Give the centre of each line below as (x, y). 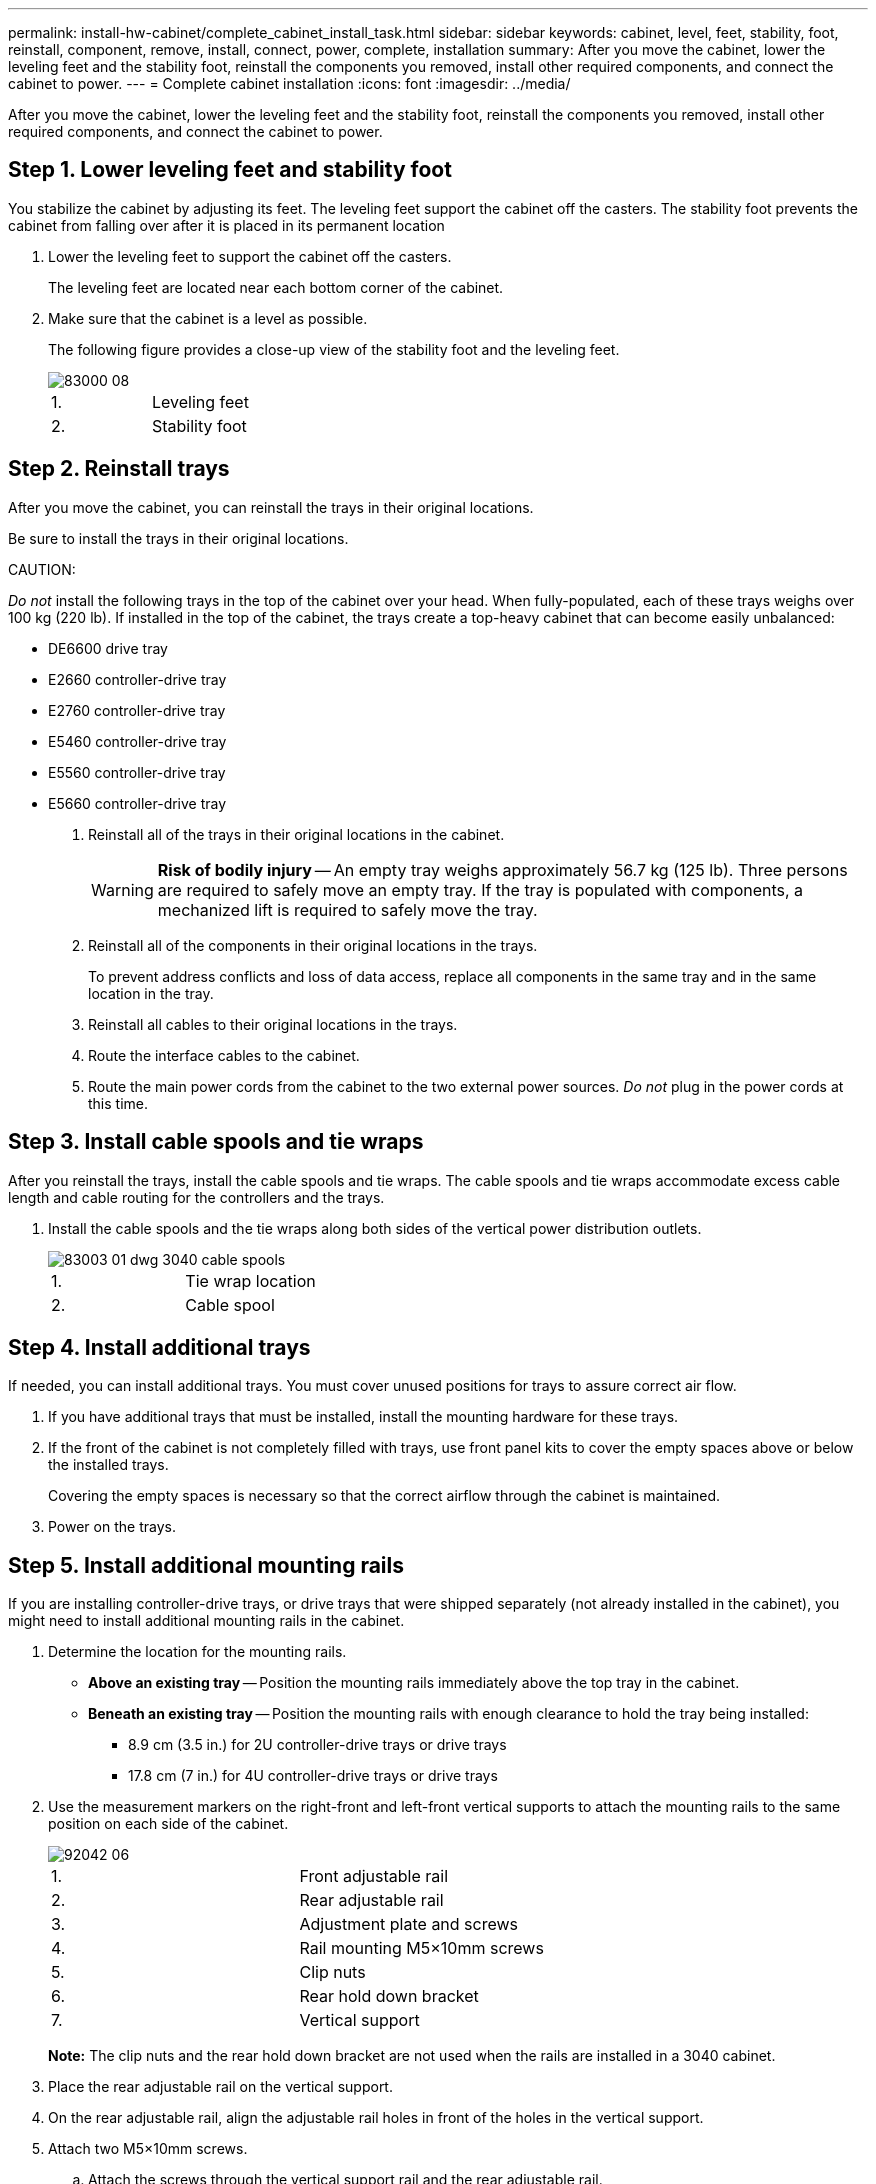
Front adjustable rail (374, 1876)
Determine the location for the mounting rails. (197, 1652)
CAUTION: (42, 569)
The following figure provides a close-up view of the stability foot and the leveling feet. (334, 349)
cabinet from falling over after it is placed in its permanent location (226, 225)
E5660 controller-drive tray (137, 803)
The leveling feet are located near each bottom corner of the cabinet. (276, 287)
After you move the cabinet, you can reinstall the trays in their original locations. (271, 507)
